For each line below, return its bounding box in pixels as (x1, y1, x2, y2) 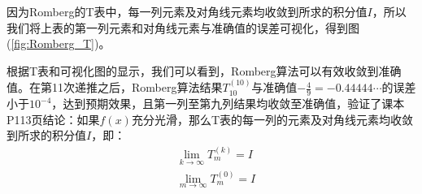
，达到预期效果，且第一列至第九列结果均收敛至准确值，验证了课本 (51, 95, 405, 112)
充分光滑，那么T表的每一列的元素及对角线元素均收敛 (131, 110, 414, 127)
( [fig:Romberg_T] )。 (7, 35, 111, 52)
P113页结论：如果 (7, 110, 100, 127)
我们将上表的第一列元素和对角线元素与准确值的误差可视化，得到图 (7, 19, 359, 36)
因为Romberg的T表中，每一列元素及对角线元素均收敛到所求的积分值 (7, 3, 368, 19)
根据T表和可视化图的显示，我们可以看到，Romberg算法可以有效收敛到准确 (7, 62, 402, 79)
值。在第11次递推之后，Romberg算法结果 (7, 79, 223, 96)
